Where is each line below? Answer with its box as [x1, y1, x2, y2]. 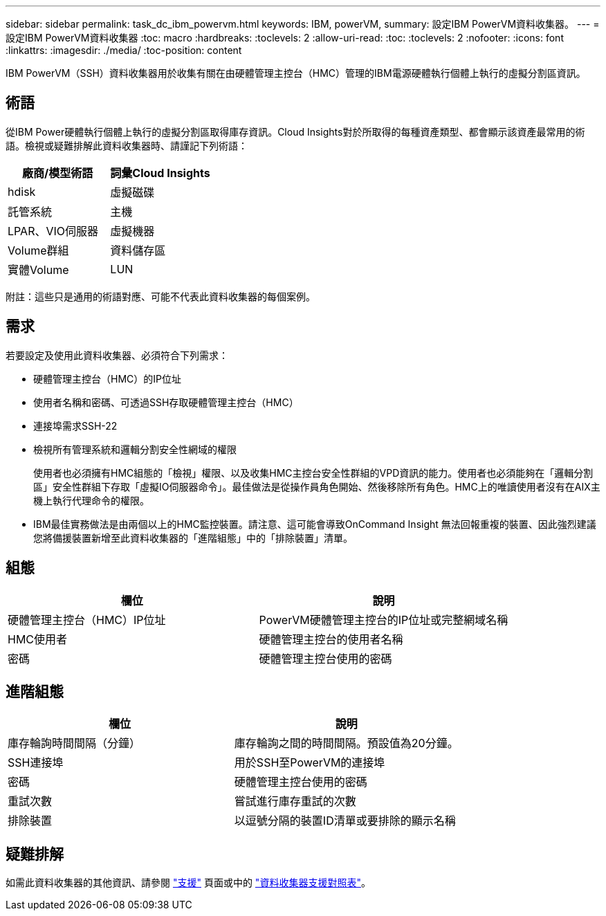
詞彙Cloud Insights [110, 165, 210, 180]
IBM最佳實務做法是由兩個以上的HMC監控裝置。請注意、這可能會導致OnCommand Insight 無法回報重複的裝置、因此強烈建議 [33, 517, 596, 530]
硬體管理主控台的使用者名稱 [259, 632, 403, 646]
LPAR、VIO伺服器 [8, 223, 98, 238]
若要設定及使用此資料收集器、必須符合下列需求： [6, 349, 228, 361]
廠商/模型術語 [22, 165, 93, 180]
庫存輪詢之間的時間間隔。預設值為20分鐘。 [234, 736, 459, 751]
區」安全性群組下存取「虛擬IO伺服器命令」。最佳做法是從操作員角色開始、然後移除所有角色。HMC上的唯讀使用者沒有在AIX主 [33, 480, 600, 493]
